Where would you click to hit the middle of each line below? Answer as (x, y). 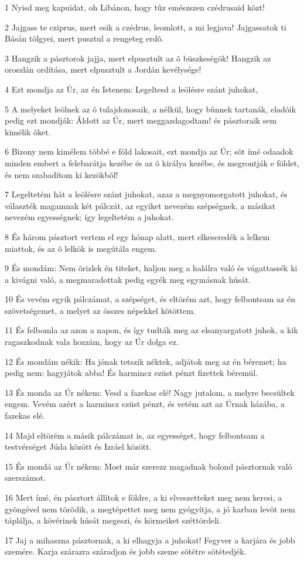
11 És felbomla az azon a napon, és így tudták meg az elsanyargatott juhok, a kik (151, 330)
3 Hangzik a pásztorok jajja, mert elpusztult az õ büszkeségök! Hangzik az (138, 58)
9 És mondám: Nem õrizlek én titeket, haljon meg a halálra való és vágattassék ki (151, 268)
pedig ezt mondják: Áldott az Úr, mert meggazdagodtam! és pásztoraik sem (141, 120)
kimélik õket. (28, 131)
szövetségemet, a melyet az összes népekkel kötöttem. (100, 310)
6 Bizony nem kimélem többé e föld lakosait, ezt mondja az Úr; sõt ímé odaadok (149, 151)
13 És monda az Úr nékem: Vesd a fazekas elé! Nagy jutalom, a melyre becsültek (150, 392)
